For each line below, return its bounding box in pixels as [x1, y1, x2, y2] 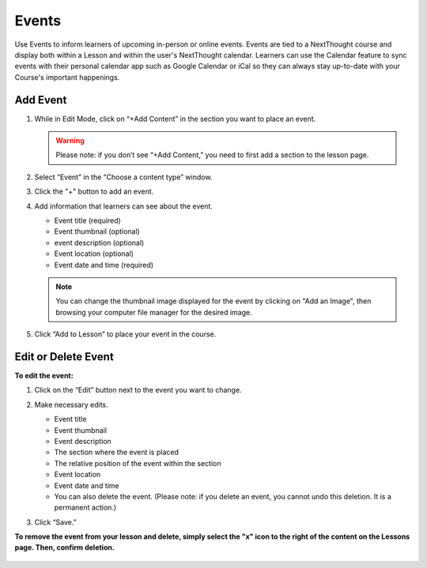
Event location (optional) [54, 249, 134, 258]
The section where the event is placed [54, 447, 179, 457]
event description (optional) [54, 238, 145, 247]
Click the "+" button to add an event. [34, 186, 154, 197]
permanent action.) [54, 502, 117, 513]
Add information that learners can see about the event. [34, 201, 213, 211]
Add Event [14, 93, 67, 107]
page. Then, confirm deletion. [14, 543, 115, 552]
